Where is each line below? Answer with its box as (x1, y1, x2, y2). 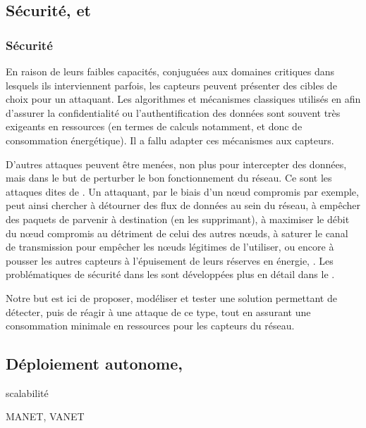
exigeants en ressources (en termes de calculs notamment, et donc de (6, 119, 303, 134)
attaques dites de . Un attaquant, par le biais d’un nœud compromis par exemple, (6, 184, 359, 199)
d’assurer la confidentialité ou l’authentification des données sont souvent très (6, 105, 341, 120)
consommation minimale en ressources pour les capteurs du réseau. (6, 318, 295, 333)
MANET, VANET (6, 409, 85, 424)
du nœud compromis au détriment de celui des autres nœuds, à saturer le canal (6, 225, 348, 240)
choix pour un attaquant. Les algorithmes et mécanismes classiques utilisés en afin (6, 92, 361, 106)
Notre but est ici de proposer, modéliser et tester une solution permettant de (6, 290, 337, 305)
